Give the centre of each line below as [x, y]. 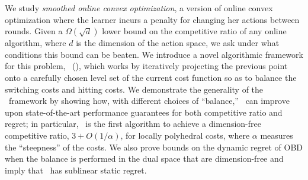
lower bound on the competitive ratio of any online [194, 31]
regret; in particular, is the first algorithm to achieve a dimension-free [133, 124]
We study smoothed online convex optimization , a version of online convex [139, 8]
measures [277, 135]
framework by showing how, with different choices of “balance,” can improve [149, 101]
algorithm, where [36, 43]
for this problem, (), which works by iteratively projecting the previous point [146, 66]
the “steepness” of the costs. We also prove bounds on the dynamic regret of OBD [154, 147]
